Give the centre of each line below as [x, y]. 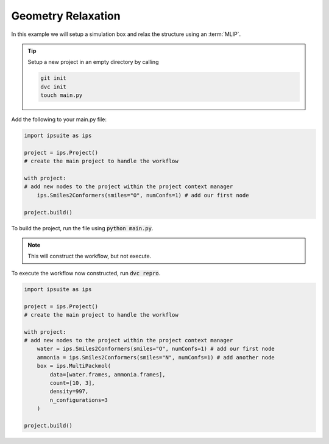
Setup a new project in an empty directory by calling [93, 62]
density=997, [69, 392]
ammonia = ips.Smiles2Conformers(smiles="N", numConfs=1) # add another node [156, 357]
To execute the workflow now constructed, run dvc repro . [86, 273]
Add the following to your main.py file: [59, 119]
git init [54, 78]
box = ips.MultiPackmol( [74, 366]
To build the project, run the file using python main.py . [82, 228]
